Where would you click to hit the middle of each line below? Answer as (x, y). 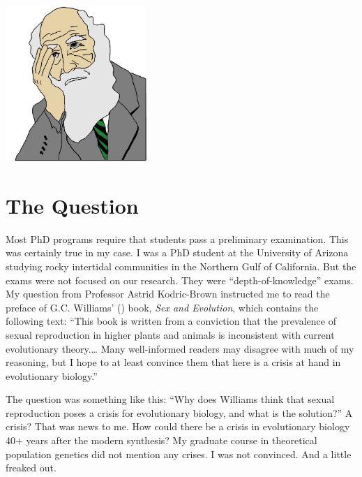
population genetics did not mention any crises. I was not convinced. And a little (179, 454)
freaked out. (31, 468)
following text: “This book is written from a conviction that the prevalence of (171, 321)
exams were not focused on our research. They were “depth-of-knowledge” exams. (180, 280)
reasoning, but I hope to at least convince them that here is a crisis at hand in (173, 362)
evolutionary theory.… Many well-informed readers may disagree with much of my (180, 348)
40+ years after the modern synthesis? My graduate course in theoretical (161, 440)
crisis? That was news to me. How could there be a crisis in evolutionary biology (178, 426)
